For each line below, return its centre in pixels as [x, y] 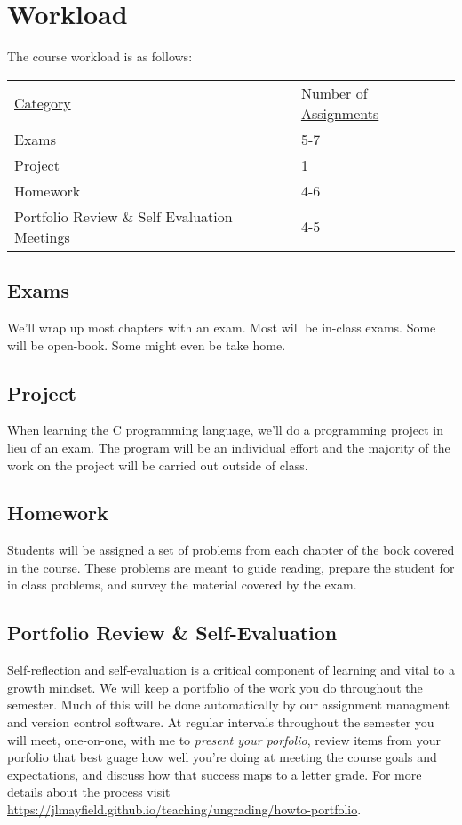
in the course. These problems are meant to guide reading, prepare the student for [231, 567]
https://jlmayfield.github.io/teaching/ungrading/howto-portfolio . [184, 809]
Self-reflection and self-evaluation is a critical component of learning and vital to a [231, 670]
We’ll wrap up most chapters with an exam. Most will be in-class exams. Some [222, 327]
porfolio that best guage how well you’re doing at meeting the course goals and [222, 757]
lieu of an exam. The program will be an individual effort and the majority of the [229, 447]
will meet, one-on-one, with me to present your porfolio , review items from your [224, 739]
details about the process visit [89, 792]
